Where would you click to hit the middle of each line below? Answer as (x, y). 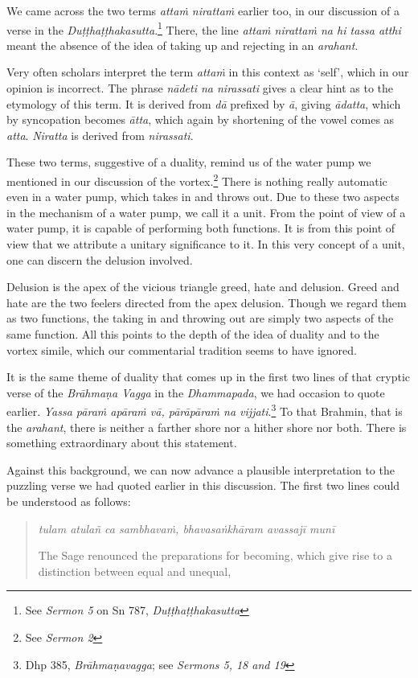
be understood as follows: (69, 501)
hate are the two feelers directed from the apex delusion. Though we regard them (207, 302)
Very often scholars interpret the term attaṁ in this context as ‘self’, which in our (208, 72)
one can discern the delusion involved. (100, 259)
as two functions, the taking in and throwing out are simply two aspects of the (200, 318)
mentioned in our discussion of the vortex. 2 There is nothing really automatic (197, 180)
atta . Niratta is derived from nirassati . (100, 135)
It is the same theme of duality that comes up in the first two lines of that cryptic (209, 377)
